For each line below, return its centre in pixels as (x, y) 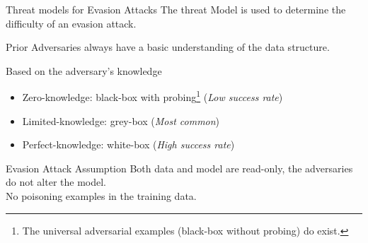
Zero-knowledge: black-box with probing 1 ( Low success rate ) (153, 96)
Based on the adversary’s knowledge (84, 70)
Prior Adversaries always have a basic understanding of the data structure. (168, 47)
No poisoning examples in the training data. (101, 196)
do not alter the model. (56, 182)
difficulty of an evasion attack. (71, 23)
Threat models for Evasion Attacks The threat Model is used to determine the (176, 9)
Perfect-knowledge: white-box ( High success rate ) (128, 144)
